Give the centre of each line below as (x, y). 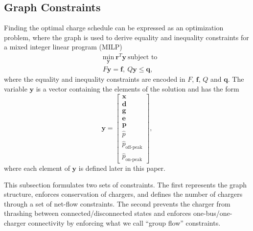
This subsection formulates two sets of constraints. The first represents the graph (126, 184)
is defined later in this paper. (122, 168)
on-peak (134, 160)
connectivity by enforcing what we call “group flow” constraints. (124, 223)
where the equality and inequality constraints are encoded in (95, 79)
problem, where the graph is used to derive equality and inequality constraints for (126, 37)
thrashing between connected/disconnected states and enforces (98, 213)
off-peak (134, 147)
